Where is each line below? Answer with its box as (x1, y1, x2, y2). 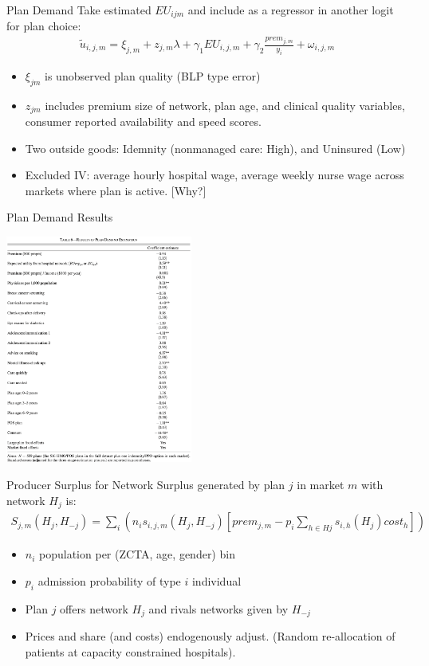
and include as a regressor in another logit (187, 2, 394, 18)
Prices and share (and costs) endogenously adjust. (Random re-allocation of (25, 628, 396, 644)
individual (191, 572, 242, 589)
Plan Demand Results (6, 209, 113, 225)
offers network (60, 600, 128, 617)
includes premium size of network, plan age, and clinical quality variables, (45, 96, 405, 113)
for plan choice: (6, 18, 81, 34)
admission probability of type (37, 572, 181, 589)
